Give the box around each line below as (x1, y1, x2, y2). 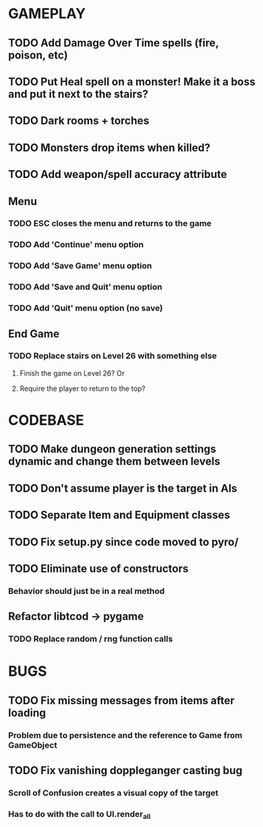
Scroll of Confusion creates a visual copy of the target (8, 788, 219, 799)
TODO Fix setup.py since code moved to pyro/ (8, 535, 239, 548)
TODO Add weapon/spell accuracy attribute (8, 168, 228, 181)
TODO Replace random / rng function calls (8, 633, 173, 644)
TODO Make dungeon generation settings (8, 443, 217, 456)
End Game (8, 327, 60, 340)
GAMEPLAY (8, 5, 87, 23)
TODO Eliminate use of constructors (8, 562, 189, 575)
